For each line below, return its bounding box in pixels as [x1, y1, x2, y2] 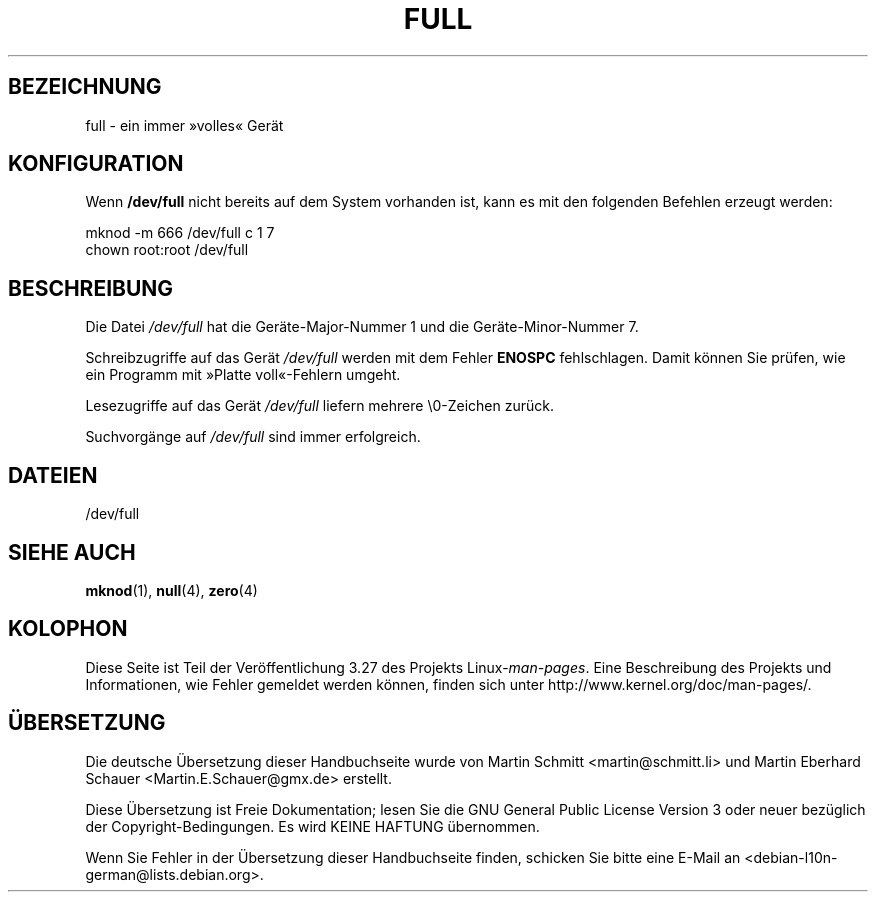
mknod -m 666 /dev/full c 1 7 [85, 224, 275, 242]
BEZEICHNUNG [8, 74, 162, 100]
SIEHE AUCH [8, 539, 136, 565]
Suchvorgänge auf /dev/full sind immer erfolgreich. [85, 428, 421, 446]
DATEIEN [8, 462, 98, 488]
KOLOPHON [8, 616, 128, 642]
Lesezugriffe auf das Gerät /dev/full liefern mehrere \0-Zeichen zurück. [85, 397, 554, 415]
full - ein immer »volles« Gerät [85, 116, 284, 134]
